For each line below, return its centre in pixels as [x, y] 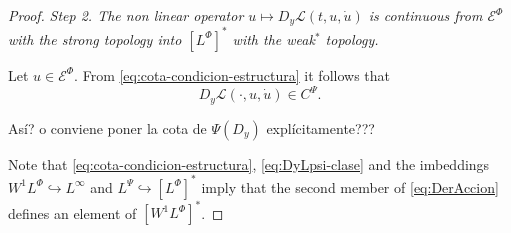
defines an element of [72, 212]
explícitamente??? [320, 127]
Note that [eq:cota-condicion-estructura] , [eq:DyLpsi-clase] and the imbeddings [249, 163]
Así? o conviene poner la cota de [107, 127]
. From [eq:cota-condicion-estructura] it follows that [232, 74]
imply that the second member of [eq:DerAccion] [350, 186]
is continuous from [425, 15]
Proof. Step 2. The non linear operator [126, 15]
